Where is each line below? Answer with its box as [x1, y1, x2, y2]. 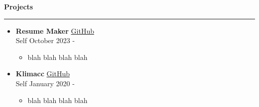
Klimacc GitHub [15, 68, 70, 79]
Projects [4, 1, 33, 11]
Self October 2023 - [15, 35, 75, 46]
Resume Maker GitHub [15, 25, 94, 36]
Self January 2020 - [15, 78, 75, 88]
